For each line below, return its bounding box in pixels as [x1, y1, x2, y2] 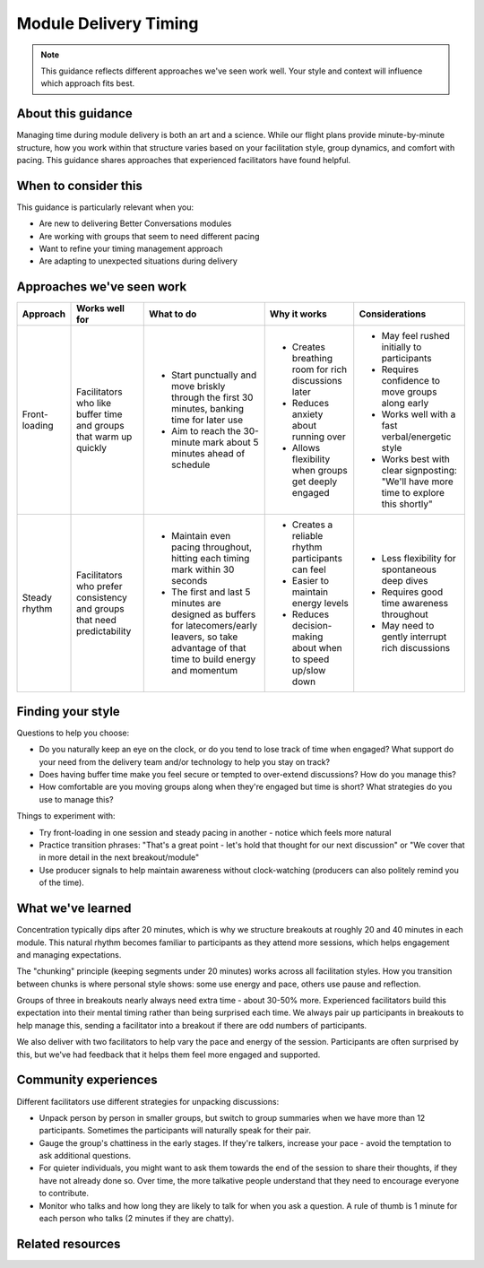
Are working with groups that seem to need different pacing [39, 230, 260, 241]
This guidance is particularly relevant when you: [16, 202, 194, 213]
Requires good [381, 586, 444, 598]
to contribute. [39, 1188, 90, 1199]
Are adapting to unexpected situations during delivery [39, 256, 238, 266]
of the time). [39, 877, 84, 888]
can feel [291, 563, 326, 576]
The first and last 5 [171, 586, 251, 598]
